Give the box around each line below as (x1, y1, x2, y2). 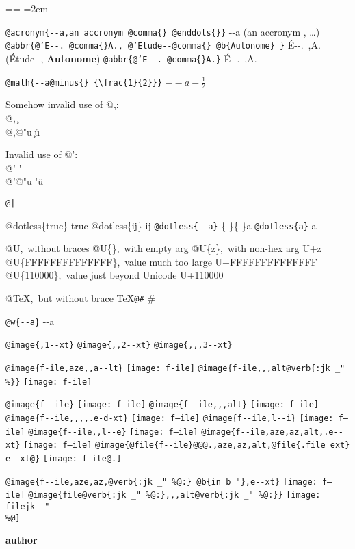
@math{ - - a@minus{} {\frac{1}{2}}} (5, 77, 163, 88)
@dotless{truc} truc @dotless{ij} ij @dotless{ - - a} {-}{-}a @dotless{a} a (5, 218, 317, 232)
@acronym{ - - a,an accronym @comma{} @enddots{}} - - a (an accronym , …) (5, 24, 320, 38)
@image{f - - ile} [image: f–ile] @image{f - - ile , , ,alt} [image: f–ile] (5, 400, 319, 410)
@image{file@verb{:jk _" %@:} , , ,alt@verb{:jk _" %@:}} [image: (28, 490, 321, 500)
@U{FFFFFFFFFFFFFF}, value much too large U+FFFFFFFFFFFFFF (5, 254, 317, 268)
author (5, 533, 38, 547)
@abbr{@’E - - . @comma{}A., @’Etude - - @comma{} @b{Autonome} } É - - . (5, 38, 304, 52)
